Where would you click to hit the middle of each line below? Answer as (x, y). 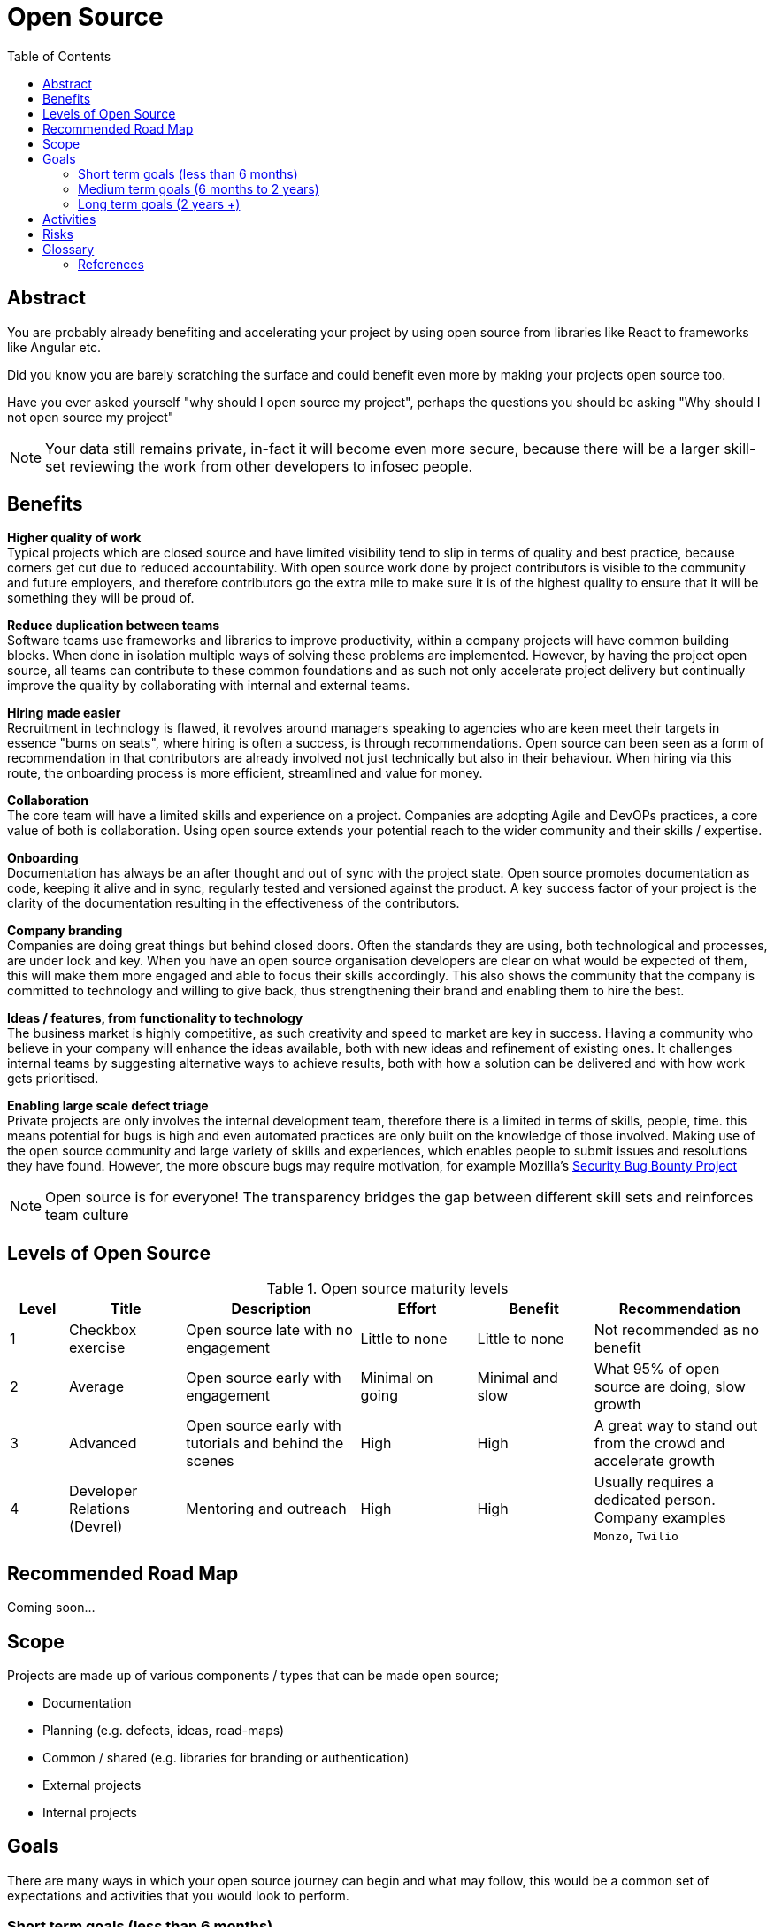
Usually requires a (654, 1482)
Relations (100, 1509)
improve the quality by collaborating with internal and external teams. (209, 686)
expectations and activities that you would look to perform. (178, 1895)
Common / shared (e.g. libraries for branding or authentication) (226, 1757)
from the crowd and (659, 1443)
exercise (97, 1348)
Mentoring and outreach (266, 1509)
